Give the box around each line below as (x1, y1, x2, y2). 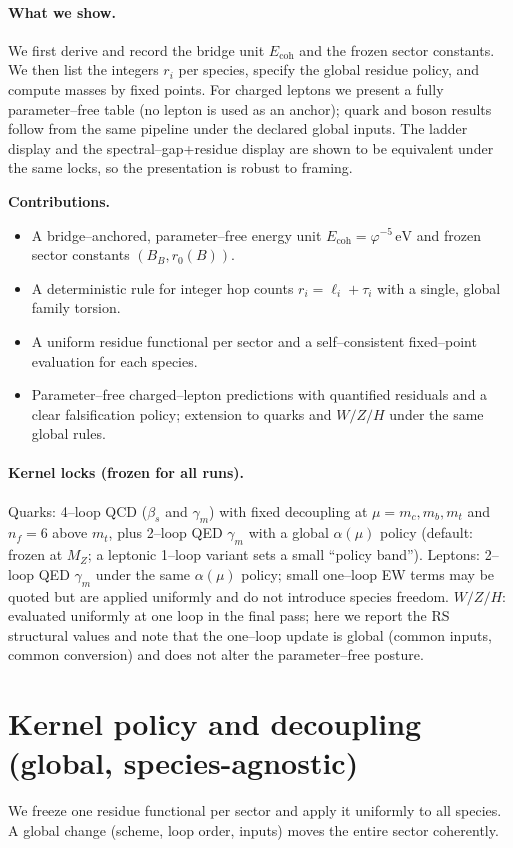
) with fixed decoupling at (209, 500, 368, 521)
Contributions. (8, 190, 110, 211)
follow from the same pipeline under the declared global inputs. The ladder (8, 118, 468, 139)
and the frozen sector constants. (299, 39, 495, 60)
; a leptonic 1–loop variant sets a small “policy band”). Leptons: (87, 544, 480, 565)
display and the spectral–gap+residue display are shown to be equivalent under (8, 137, 494, 158)
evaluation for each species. (31, 350, 198, 371)
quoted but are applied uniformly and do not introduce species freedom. (8, 585, 449, 606)
